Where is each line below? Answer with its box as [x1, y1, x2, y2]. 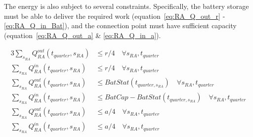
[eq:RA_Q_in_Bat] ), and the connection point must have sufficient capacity [4, 20, 237, 31]
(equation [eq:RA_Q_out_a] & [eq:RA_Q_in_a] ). [4, 30, 161, 40]
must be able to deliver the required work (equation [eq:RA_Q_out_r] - [4, 10, 225, 21]
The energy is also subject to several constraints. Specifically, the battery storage [4, 1, 249, 11]
